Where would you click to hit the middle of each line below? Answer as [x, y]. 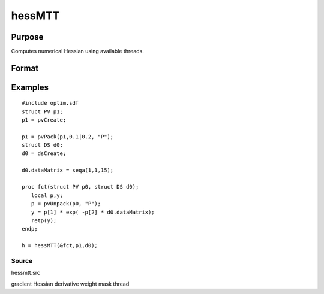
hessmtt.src [26, 273]
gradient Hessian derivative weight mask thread [70, 284]
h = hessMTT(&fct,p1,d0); [60, 246]
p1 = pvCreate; [44, 120]
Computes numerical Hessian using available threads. [77, 51]
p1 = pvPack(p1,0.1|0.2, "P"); [68, 137]
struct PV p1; [42, 111]
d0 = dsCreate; [44, 153]
